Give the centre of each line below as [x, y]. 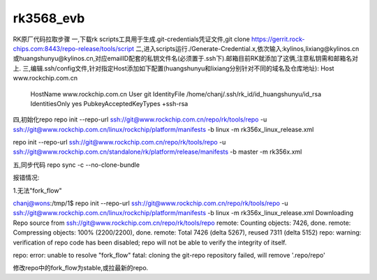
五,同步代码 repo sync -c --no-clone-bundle [76, 165]
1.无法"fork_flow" [37, 190]
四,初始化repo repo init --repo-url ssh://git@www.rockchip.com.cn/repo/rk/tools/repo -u [140, 119]
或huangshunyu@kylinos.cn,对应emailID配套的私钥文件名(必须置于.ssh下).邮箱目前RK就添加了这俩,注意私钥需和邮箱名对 [186, 59]
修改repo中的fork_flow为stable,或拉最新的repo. [81, 268]
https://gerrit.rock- [278, 39]
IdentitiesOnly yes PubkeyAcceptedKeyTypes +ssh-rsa [109, 103]
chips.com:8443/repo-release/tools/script [74, 48]
